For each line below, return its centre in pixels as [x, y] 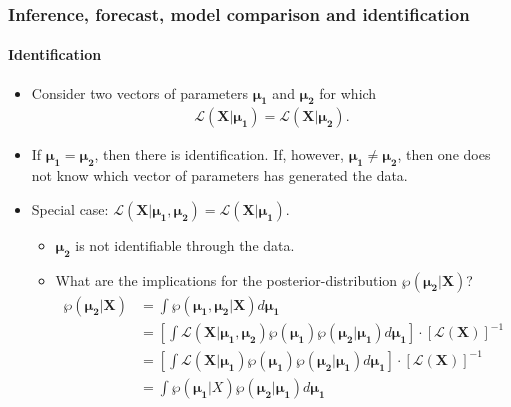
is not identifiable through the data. [185, 244]
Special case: [70, 208]
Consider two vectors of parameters [139, 92]
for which [348, 92]
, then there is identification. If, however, [219, 154]
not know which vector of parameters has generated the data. [219, 175]
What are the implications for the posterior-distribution [226, 279]
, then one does [444, 154]
